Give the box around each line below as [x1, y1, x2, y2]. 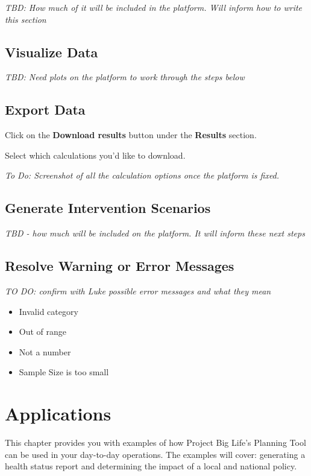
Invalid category [19, 305, 78, 317]
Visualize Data [5, 42, 98, 61]
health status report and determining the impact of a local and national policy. [5, 460, 297, 472]
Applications [5, 401, 112, 426]
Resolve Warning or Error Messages [5, 256, 234, 275]
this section [5, 13, 46, 25]
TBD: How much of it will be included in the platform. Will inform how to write [5, 1, 303, 13]
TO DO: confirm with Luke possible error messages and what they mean [5, 284, 271, 297]
